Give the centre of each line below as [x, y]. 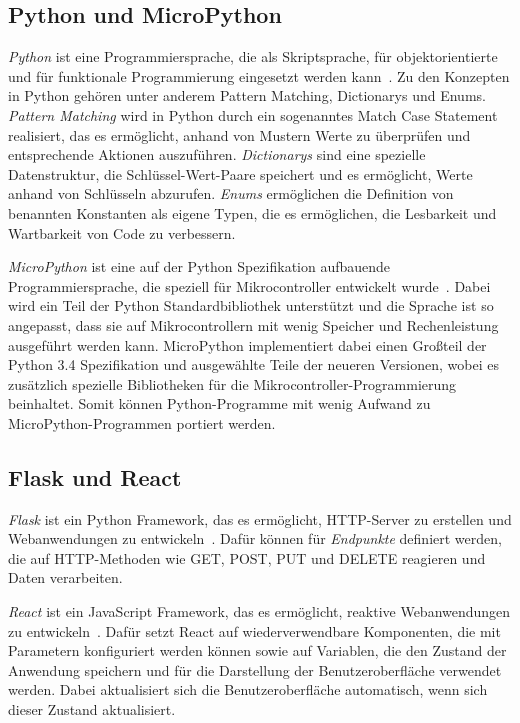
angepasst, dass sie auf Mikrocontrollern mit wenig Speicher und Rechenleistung [253, 324]
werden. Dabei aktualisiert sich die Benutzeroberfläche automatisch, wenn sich [248, 689]
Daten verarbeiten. [65, 577]
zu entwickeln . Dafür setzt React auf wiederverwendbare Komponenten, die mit [254, 630]
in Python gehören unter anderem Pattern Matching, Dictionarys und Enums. [247, 95]
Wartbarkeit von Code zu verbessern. [122, 232]
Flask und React [95, 476]
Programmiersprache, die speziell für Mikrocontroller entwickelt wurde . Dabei [249, 285]
